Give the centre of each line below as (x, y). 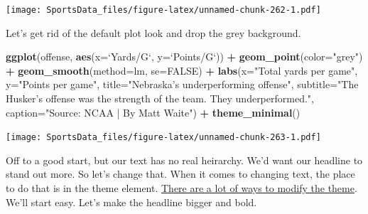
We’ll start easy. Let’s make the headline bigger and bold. (131, 202)
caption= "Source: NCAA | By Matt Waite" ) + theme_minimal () (153, 112)
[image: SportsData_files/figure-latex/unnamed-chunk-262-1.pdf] (163, 10)
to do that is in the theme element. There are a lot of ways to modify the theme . (182, 188)
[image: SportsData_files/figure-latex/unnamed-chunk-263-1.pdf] (163, 138)
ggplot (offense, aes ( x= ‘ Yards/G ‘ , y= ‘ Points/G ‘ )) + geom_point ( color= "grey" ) (184, 57)
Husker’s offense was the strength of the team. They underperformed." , (160, 98)
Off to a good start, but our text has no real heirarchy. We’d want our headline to (184, 160)
